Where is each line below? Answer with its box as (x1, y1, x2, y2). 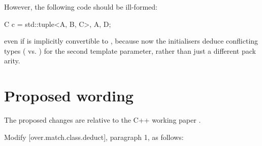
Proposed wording (4, 85, 134, 106)
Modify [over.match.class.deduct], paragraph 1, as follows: (4, 131, 184, 142)
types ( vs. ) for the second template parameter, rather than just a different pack (4, 45, 256, 56)
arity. (4, 55, 20, 66)
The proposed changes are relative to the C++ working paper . (4, 115, 201, 125)
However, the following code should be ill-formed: (4, 2, 157, 12)
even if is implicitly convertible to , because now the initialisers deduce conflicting (4, 35, 258, 46)
